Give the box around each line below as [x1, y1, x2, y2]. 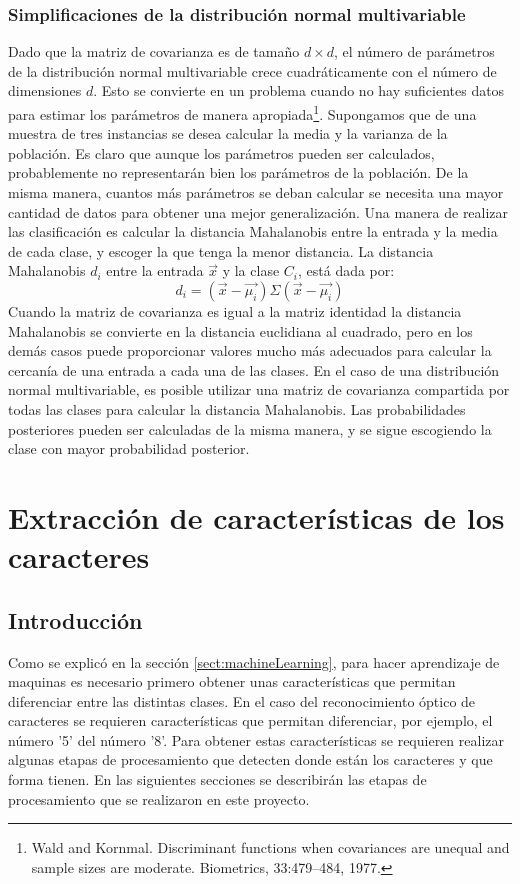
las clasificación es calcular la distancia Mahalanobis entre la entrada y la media [8, 221, 498, 242]
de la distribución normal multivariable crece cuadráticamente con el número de [8, 60, 497, 81]
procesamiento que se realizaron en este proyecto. [8, 788, 310, 809]
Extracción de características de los [8, 496, 505, 537]
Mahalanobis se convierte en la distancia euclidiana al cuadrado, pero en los [8, 320, 473, 341]
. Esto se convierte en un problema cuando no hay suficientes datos [93, 80, 505, 101]
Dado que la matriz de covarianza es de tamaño [8, 41, 300, 62]
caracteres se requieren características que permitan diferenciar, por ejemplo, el [8, 710, 493, 731]
